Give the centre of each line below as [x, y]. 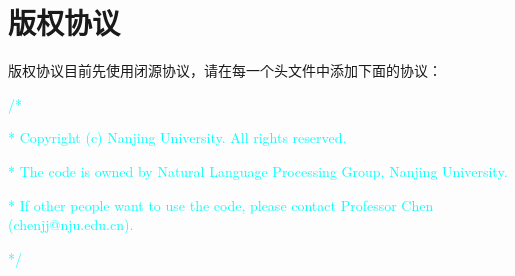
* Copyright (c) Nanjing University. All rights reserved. [177, 137]
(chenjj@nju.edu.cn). [71, 224]
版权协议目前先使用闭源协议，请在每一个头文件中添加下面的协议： [225, 70]
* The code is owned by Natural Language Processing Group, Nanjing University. [258, 170]
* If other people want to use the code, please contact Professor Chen [221, 204]
